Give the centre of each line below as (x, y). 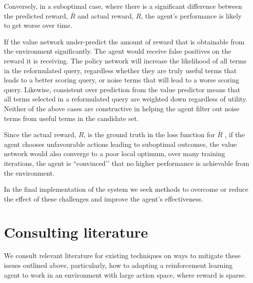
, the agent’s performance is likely (191, 15)
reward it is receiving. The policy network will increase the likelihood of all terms (125, 60)
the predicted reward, (36, 15)
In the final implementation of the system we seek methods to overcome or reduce (126, 189)
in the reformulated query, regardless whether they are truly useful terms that (120, 70)
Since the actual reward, (40, 134)
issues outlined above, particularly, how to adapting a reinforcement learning (118, 265)
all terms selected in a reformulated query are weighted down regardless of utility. (126, 99)
